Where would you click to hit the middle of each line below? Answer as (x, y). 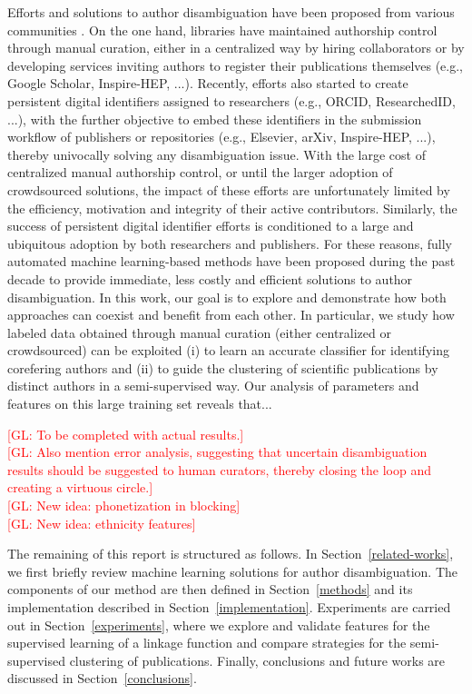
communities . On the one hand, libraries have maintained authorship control (222, 30)
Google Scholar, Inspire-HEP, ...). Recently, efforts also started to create (208, 83)
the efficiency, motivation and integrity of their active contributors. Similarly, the (232, 208)
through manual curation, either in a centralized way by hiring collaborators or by (236, 48)
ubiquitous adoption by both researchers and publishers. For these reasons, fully (230, 243)
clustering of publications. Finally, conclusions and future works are (257, 660)
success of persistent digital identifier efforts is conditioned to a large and (211, 226)
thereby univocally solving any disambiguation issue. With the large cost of (216, 154)
